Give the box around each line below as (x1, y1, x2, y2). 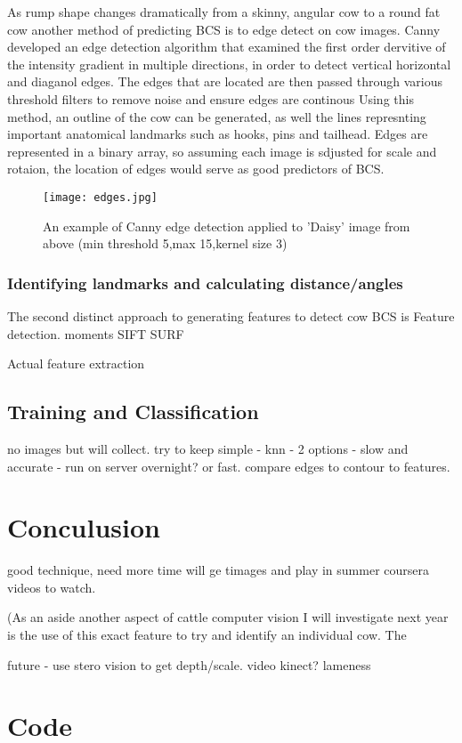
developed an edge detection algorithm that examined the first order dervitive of (7, 37, 446, 56)
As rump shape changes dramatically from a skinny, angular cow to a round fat (7, 3, 441, 20)
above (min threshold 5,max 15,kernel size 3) (43, 234, 288, 253)
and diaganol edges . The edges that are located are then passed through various (7, 72, 442, 91)
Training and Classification (7, 398, 259, 425)
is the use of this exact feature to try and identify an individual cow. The (7, 626, 407, 644)
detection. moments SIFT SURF (7, 324, 184, 343)
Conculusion (7, 509, 160, 545)
